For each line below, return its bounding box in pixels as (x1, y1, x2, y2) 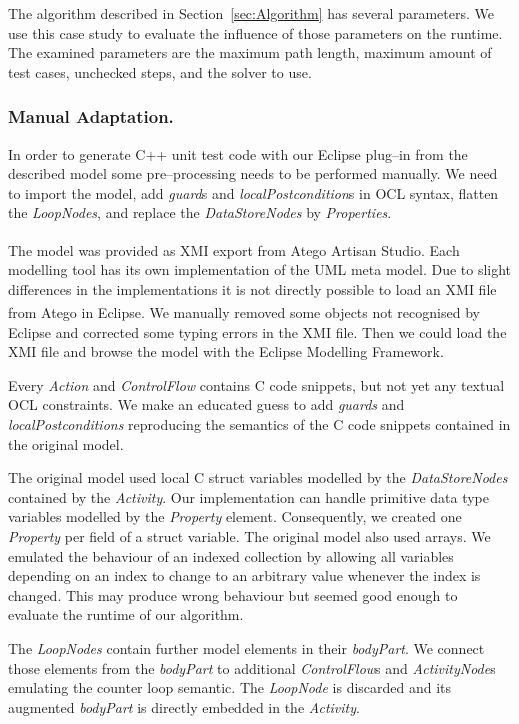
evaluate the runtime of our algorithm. (8, 604, 244, 625)
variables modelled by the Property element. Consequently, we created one (8, 506, 462, 527)
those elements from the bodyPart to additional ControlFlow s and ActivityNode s (8, 657, 496, 678)
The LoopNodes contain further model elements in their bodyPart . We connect (8, 637, 485, 658)
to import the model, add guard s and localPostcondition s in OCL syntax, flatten (8, 182, 499, 203)
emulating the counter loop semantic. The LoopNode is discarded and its (8, 677, 452, 698)
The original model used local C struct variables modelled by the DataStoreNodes (8, 467, 508, 488)
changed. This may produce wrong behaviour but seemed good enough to (8, 584, 458, 605)
